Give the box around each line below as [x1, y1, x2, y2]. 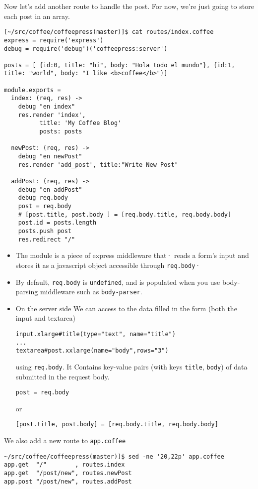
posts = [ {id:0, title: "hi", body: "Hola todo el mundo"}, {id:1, [4, 61, 235, 69]
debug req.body [18, 194, 68, 202]
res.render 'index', [18, 111, 86, 119]
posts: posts [39, 128, 82, 135]
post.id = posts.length [18, 219, 97, 227]
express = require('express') [4, 36, 104, 44]
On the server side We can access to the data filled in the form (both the [15, 303, 237, 313]
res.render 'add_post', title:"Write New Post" [18, 161, 178, 168]
